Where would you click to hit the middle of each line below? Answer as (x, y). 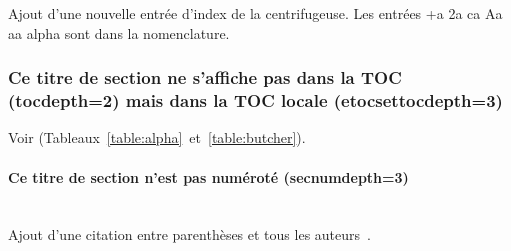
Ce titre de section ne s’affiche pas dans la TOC (205, 77)
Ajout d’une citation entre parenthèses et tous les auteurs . (189, 234)
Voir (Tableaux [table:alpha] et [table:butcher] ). (157, 137)
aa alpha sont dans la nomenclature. (119, 32)
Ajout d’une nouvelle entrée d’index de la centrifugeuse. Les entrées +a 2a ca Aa (255, 13)
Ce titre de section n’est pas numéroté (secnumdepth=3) (208, 176)
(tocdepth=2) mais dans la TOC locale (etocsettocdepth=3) (255, 100)
